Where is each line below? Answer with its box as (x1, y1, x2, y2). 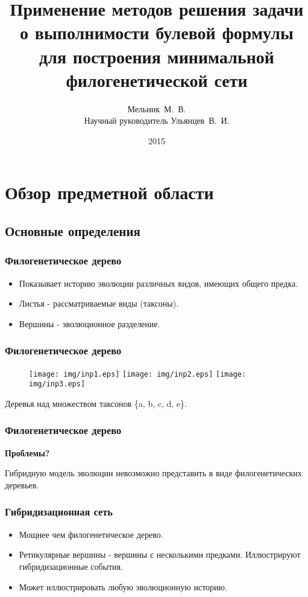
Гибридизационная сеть (5, 504, 113, 519)
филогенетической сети (66, 67, 248, 92)
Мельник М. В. (127, 102, 186, 115)
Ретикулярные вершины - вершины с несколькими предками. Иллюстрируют (19, 548, 301, 561)
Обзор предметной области (5, 180, 214, 205)
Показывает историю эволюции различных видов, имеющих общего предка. (19, 276, 298, 289)
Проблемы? (5, 446, 50, 459)
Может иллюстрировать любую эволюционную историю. (19, 580, 227, 593)
